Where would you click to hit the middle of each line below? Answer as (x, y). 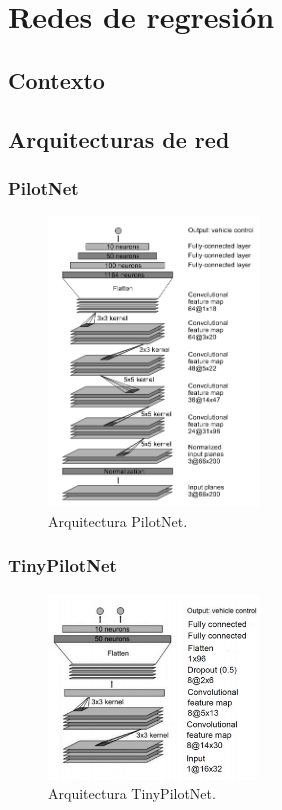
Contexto (56, 79)
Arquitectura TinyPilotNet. (132, 793)
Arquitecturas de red (119, 138)
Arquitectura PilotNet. (118, 520)
